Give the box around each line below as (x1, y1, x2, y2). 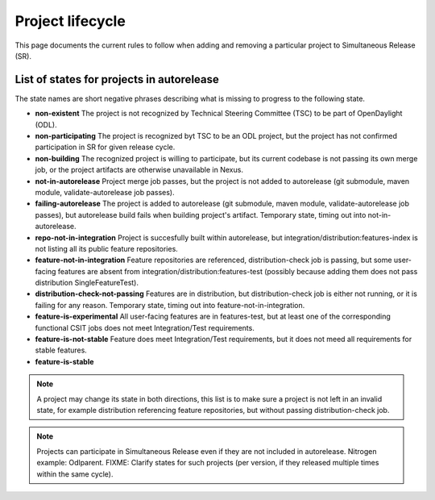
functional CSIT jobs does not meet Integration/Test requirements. (35, 323, 255, 332)
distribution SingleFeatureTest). (35, 278, 139, 288)
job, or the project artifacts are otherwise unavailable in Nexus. (35, 165, 243, 175)
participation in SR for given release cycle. (35, 142, 176, 152)
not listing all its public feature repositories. (35, 244, 179, 253)
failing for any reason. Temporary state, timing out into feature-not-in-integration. (35, 300, 305, 310)
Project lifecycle (14, 12, 126, 30)
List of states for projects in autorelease (14, 73, 219, 86)
